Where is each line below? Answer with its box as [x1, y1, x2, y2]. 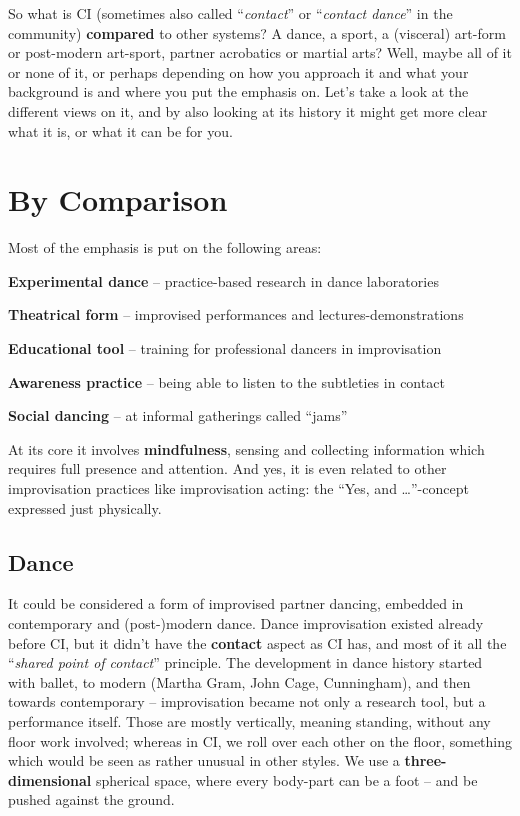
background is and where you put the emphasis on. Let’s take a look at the [8, 81, 469, 102]
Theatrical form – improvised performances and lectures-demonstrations [8, 304, 464, 325]
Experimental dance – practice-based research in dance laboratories [8, 270, 439, 291]
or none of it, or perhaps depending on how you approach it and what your [8, 61, 469, 82]
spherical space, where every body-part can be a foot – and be [95, 769, 478, 790]
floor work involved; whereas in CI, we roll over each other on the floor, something [8, 730, 513, 751]
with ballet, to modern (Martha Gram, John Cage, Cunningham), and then [8, 671, 471, 692]
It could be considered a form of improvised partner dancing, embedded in [8, 593, 464, 614]
